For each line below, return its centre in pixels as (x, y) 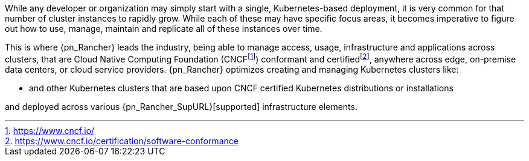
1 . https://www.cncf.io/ (50, 130)
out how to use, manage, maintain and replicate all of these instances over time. (164, 29)
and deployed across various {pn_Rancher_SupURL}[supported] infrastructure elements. (181, 106)
